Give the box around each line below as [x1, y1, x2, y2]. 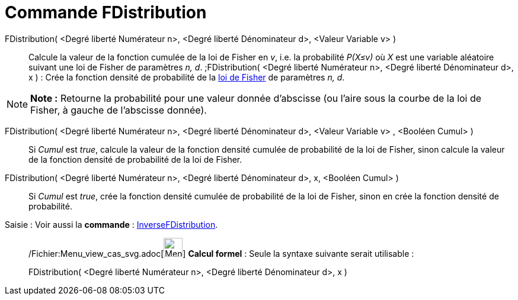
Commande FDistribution [5, 2, 207, 22]
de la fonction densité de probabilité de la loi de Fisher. [28, 154, 242, 164]
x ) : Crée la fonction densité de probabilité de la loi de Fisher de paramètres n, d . [28, 72, 345, 82]
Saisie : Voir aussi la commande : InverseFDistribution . [5, 219, 218, 230]
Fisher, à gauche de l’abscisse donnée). [30, 104, 207, 116]
